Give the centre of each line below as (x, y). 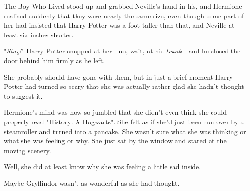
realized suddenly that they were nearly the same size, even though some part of (124, 15)
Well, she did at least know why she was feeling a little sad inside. (103, 166)
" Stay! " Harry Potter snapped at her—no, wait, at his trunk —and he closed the (122, 51)
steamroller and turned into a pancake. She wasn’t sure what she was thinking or (125, 131)
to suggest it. (23, 95)
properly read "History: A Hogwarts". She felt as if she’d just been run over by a (124, 121)
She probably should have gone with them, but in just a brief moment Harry (118, 77)
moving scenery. (28, 150)
